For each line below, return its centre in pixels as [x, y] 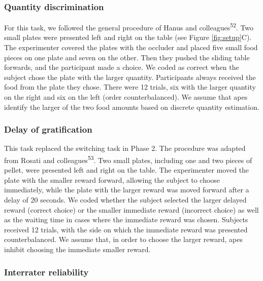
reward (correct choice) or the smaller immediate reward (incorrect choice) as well [131, 209]
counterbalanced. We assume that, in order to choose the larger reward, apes [123, 239]
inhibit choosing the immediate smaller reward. [77, 249]
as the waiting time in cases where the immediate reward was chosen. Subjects [126, 219]
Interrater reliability [46, 272]
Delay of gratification [48, 129]
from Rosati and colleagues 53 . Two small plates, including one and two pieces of [128, 159]
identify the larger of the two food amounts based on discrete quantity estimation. [132, 107]
